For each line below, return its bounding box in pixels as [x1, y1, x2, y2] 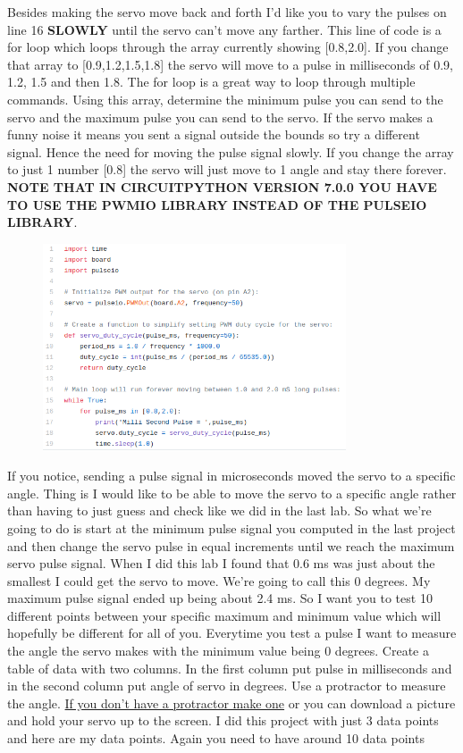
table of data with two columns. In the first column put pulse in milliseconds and [7, 658, 452, 677]
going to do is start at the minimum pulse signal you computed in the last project [7, 518, 456, 537]
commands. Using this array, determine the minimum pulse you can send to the [7, 89, 443, 108]
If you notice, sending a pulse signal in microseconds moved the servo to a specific [7, 466, 456, 485]
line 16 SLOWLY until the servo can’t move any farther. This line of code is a [7, 20, 442, 38]
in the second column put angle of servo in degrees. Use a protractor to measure [7, 676, 446, 695]
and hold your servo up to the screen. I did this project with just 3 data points [7, 711, 439, 730]
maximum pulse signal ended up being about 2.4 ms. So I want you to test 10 [7, 589, 433, 607]
